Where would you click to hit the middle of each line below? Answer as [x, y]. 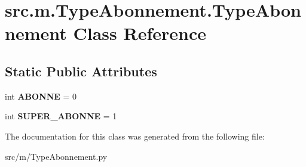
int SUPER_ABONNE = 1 [61, 116]
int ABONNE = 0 [41, 96]
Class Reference [140, 33]
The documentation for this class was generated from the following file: [135, 136]
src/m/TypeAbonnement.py [56, 156]
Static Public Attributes [81, 71]
